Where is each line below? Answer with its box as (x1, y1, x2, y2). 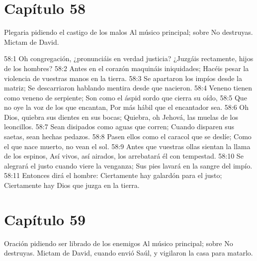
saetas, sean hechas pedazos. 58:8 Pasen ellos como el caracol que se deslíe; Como (4, 131, 252, 142)
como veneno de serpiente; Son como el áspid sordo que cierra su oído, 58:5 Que (4, 92, 247, 102)
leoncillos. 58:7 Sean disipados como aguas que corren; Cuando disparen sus (4, 121, 235, 132)
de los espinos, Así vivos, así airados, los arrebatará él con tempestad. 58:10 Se (4, 151, 244, 161)
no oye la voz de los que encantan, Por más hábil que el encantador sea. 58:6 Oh (4, 102, 249, 112)
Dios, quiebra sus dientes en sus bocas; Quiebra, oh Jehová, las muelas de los (4, 111, 238, 122)
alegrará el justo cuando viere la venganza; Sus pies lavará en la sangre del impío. (4, 160, 253, 171)
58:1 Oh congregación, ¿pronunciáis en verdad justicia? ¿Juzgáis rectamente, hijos (4, 53, 254, 64)
